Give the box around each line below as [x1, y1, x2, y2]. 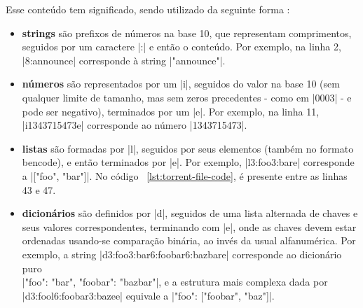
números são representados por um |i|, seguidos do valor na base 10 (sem [22, 76, 340, 91]
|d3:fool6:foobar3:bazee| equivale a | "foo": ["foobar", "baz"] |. [22, 288, 275, 302]
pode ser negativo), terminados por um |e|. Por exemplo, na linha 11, [22, 104, 320, 118]
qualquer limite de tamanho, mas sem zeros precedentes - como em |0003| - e [22, 90, 352, 104]
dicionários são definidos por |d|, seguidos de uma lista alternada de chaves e [22, 206, 358, 220]
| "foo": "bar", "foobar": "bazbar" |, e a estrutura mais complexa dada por [22, 274, 328, 289]
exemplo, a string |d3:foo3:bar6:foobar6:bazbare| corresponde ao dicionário [22, 246, 342, 261]
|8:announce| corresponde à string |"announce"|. [22, 52, 226, 67]
